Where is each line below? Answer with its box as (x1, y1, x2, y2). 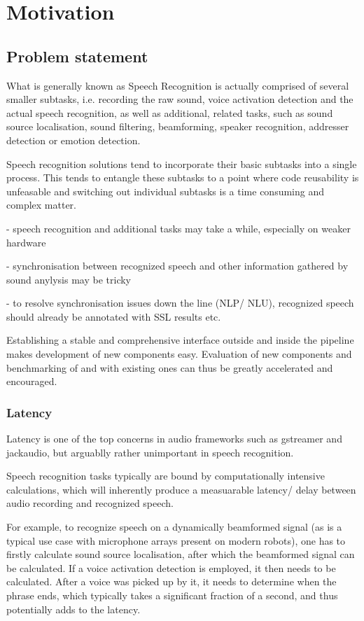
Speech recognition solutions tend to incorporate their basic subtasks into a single (6, 156, 357, 171)
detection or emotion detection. (6, 132, 141, 147)
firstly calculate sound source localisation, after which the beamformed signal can (6, 547, 355, 561)
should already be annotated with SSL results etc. (6, 309, 221, 323)
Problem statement (6, 45, 148, 67)
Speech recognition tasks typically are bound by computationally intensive (6, 468, 325, 483)
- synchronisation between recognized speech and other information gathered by (6, 258, 349, 273)
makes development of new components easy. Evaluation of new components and (6, 347, 352, 361)
